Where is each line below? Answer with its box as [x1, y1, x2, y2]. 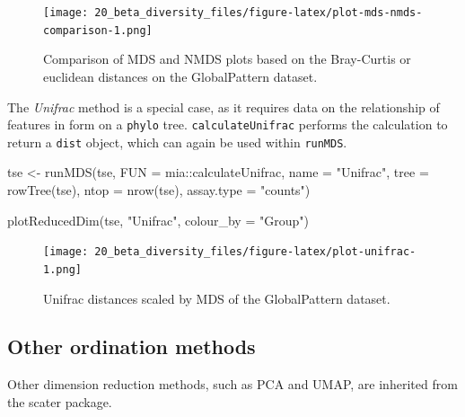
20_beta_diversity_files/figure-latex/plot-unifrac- [94, 245, 417, 259]
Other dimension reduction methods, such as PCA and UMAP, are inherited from [7, 375, 458, 394]
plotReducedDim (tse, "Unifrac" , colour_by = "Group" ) [7, 210, 309, 229]
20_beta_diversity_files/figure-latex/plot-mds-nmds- [94, 6, 423, 19]
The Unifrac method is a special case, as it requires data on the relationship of [7, 97, 440, 116]
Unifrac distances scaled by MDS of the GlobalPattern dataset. [43, 288, 390, 307]
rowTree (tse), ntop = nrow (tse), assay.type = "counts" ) [7, 181, 311, 199]
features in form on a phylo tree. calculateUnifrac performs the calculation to [7, 115, 448, 134]
